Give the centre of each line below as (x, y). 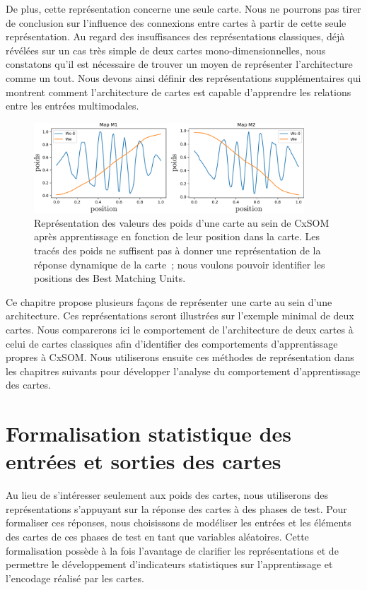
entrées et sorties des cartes (144, 461)
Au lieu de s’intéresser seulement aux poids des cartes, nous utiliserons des (167, 495)
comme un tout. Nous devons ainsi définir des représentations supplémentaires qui (183, 77)
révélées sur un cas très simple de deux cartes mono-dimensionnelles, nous (166, 50)
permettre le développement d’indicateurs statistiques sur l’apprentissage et (169, 564)
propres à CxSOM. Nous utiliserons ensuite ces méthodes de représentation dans (180, 357)
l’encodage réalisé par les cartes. (75, 578)
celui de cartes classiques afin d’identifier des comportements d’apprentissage (172, 343)
